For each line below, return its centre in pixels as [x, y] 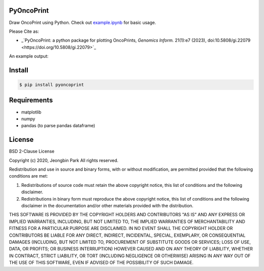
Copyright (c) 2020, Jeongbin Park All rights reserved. [64, 160]
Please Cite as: [24, 31]
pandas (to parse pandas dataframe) [58, 126]
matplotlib [31, 112]
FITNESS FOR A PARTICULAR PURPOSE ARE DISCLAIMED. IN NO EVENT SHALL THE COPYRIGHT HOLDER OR [121, 228]
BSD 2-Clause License [32, 151]
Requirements [31, 100]
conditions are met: [29, 176]
